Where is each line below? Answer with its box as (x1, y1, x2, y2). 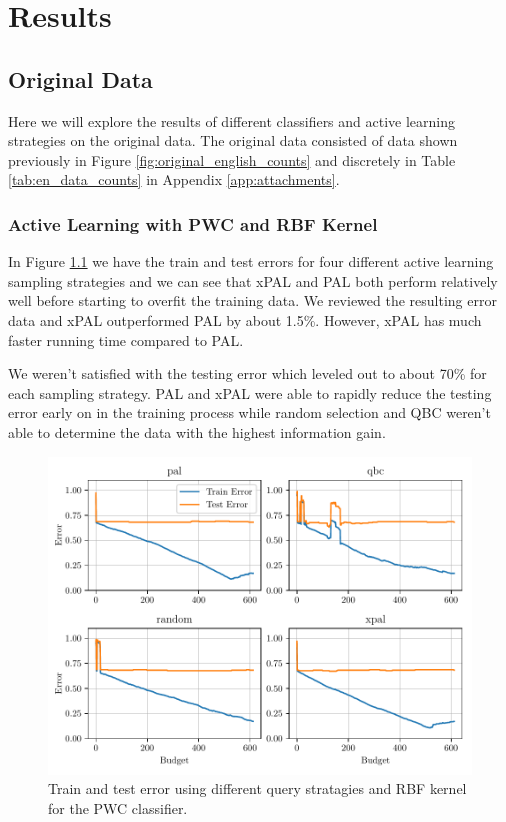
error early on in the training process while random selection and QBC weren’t (8, 402, 491, 423)
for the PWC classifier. (48, 797, 188, 818)
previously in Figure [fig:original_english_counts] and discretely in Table (8, 149, 456, 170)
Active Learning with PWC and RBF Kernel (8, 211, 378, 236)
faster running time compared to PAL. (8, 329, 244, 350)
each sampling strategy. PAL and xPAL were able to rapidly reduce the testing (8, 382, 492, 403)
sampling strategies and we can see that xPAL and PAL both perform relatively (8, 270, 498, 291)
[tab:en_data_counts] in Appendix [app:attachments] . (8, 169, 340, 190)
